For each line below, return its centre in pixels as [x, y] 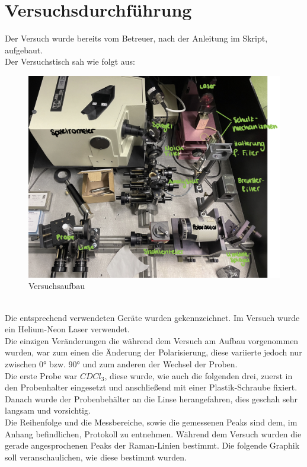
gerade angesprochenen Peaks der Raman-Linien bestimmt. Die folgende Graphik [152, 445]
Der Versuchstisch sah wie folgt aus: [70, 61]
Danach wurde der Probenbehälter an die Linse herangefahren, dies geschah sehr [151, 398]
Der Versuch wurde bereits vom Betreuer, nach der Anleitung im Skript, [136, 38]
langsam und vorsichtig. [48, 410]
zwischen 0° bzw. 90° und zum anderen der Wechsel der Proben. [121, 364]
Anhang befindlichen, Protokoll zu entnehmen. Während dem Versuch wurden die [153, 433]
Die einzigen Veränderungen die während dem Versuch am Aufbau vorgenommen [152, 340]
